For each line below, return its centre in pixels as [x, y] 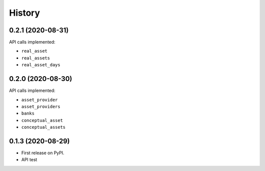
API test [29, 160]
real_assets [36, 58]
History [25, 13]
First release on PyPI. [43, 153]
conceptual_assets [43, 127]
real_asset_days [41, 65]
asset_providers [41, 106]
